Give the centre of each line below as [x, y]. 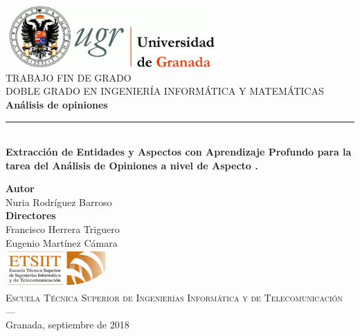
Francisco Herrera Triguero [63, 229]
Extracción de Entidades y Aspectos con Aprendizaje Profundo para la [179, 152]
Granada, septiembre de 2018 [67, 325]
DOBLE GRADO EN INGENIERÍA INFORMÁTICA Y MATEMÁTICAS [165, 91]
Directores [31, 215]
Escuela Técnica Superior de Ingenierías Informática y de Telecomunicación [174, 298]
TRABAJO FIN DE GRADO [69, 77]
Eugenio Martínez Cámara [62, 242]
